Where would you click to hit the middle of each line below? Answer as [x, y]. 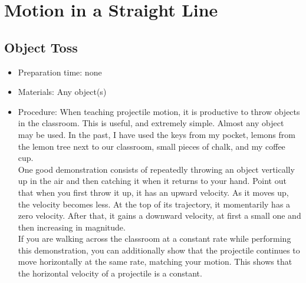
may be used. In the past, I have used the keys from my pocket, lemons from [157, 134]
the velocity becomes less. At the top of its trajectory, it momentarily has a [154, 204]
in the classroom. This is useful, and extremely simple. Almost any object [151, 123]
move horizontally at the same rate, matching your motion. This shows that [155, 261]
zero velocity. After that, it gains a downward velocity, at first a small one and [159, 215]
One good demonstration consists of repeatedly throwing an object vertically [156, 169]
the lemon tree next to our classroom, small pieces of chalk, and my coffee [152, 146]
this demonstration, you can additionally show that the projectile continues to [159, 250]
